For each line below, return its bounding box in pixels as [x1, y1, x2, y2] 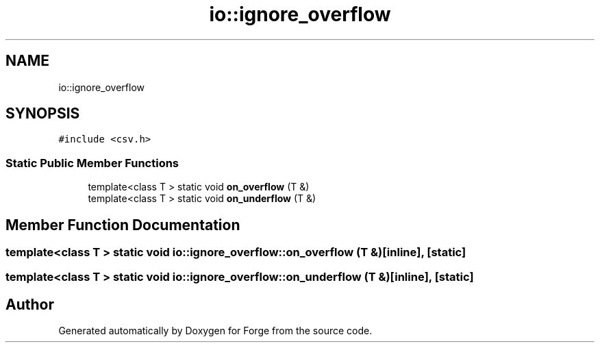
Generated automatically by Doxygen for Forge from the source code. [58, 325, 373, 337]
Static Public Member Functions [5, 156, 179, 170]
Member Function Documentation [5, 216, 240, 234]
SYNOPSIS [5, 105, 80, 123]
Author [5, 295, 54, 313]
